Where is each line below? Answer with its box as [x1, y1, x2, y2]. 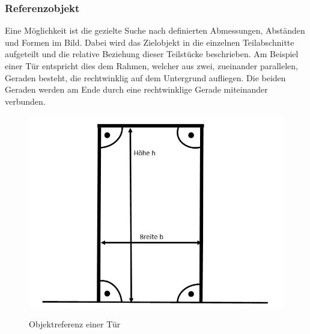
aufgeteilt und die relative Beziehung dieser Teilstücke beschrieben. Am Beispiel [5, 48, 299, 60]
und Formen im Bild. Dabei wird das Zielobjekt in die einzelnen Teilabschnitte [5, 36, 294, 48]
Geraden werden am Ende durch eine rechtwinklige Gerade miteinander [5, 83, 268, 96]
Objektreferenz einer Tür [29, 318, 121, 330]
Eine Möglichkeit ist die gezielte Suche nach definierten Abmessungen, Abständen [5, 24, 305, 37]
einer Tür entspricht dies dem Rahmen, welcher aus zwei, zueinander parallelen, [5, 60, 298, 72]
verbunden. [5, 94, 46, 107]
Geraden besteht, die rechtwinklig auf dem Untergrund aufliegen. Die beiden [5, 71, 286, 84]
